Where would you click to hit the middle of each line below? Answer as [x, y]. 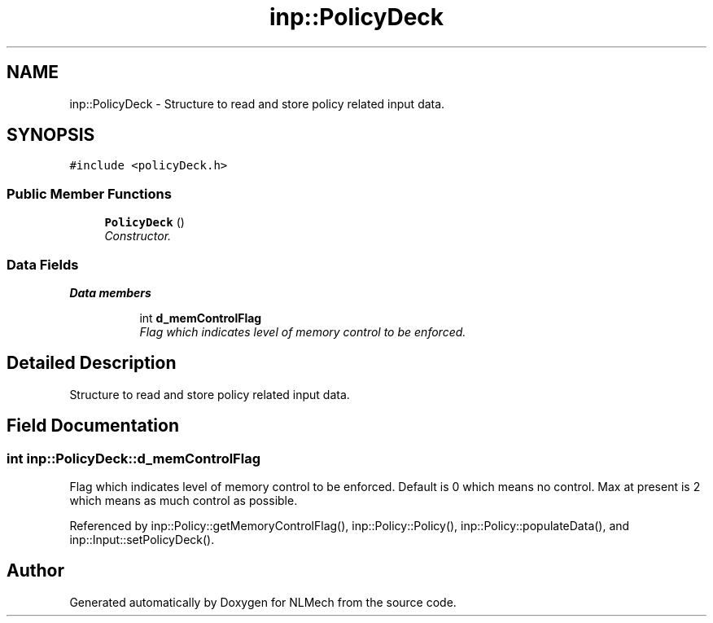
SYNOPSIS [51, 135]
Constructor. [138, 236]
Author [35, 571]
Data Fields [43, 264]
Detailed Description [92, 363]
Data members [110, 292]
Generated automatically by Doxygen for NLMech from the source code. [263, 602]
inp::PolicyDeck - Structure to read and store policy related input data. [257, 103]
